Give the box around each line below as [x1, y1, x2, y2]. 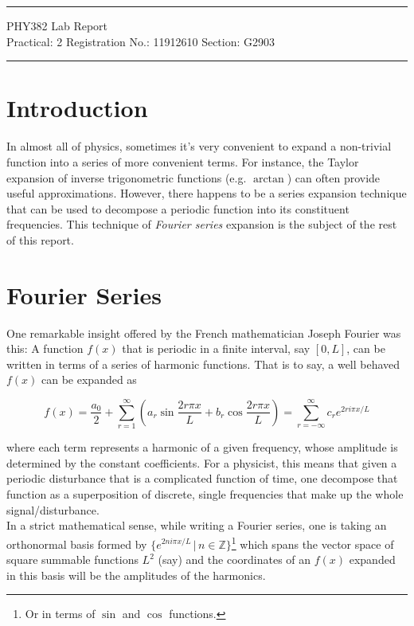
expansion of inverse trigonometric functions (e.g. [6, 169, 247, 186]
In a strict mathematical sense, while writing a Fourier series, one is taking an [6, 517, 387, 534]
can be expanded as [41, 371, 137, 388]
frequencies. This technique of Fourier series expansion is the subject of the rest [6, 216, 397, 233]
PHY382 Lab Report [6, 18, 108, 33]
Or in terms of [25, 605, 96, 622]
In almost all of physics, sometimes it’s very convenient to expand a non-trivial [6, 138, 392, 155]
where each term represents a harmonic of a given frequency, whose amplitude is [6, 439, 398, 456]
